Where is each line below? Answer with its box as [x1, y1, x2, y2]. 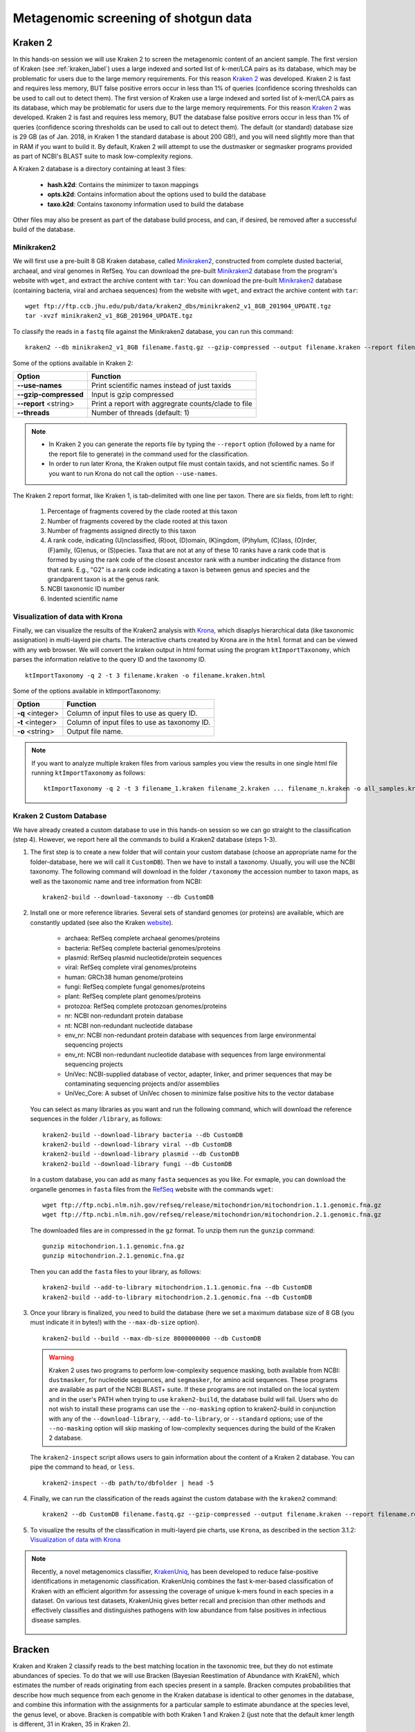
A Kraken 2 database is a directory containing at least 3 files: [12, 165, 187, 173]
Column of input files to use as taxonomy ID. [66, 718, 211, 727]
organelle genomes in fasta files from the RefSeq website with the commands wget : [30, 1185, 273, 1193]
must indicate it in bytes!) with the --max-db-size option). [30, 1318, 200, 1327]
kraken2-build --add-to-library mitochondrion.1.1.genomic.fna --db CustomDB [42, 1284, 313, 1291]
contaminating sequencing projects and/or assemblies [64, 1079, 220, 1088]
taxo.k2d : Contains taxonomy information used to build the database [47, 200, 244, 208]
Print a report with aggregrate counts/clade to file [91, 398, 252, 408]
